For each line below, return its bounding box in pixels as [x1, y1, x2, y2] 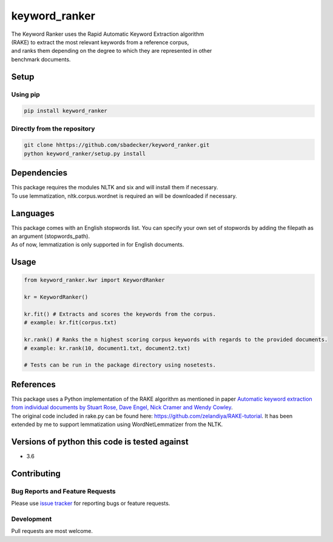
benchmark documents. [11, 55, 71, 63]
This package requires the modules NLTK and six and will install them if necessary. [11, 184, 218, 191]
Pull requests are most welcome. [11, 527, 93, 535]
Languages [11, 208, 55, 218]
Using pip [11, 90, 41, 98]
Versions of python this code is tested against [11, 436, 189, 447]
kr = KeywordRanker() [24, 294, 89, 300]
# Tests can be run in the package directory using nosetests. [24, 362, 217, 368]
